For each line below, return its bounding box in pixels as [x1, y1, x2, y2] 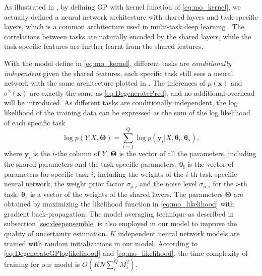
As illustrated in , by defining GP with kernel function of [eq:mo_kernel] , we [4, 2, 241, 12]
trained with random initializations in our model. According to [4, 238, 198, 248]
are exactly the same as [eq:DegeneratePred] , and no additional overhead [30, 87, 255, 98]
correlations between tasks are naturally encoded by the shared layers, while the [4, 31, 251, 41]
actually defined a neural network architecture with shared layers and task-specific [4, 11, 258, 22]
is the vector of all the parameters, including [119, 148, 256, 159]
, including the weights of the [93, 168, 184, 179]
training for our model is [4, 258, 80, 269]
